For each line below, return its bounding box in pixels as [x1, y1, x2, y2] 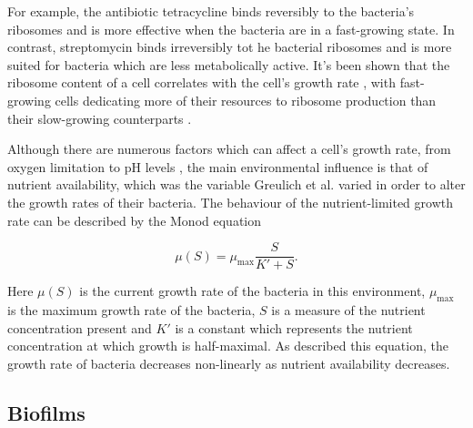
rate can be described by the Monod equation [7, 210, 262, 229]
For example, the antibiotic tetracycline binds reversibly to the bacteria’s [7, 2, 415, 20]
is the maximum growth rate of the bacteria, [7, 300, 256, 319]
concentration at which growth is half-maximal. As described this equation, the [7, 336, 448, 355]
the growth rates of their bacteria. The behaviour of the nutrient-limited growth [7, 192, 453, 211]
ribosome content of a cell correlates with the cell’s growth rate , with [7, 73, 396, 92]
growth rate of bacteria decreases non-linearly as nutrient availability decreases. [7, 353, 450, 372]
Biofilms [7, 398, 86, 426]
